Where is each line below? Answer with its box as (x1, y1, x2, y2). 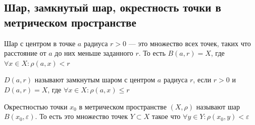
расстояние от (4, 48, 46, 58)
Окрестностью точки (4, 101, 68, 111)
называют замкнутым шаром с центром (34, 74, 156, 85)
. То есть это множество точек (35, 111, 128, 121)
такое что (151, 111, 181, 121)
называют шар (196, 101, 240, 111)
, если (193, 74, 212, 85)
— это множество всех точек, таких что (128, 38, 251, 48)
